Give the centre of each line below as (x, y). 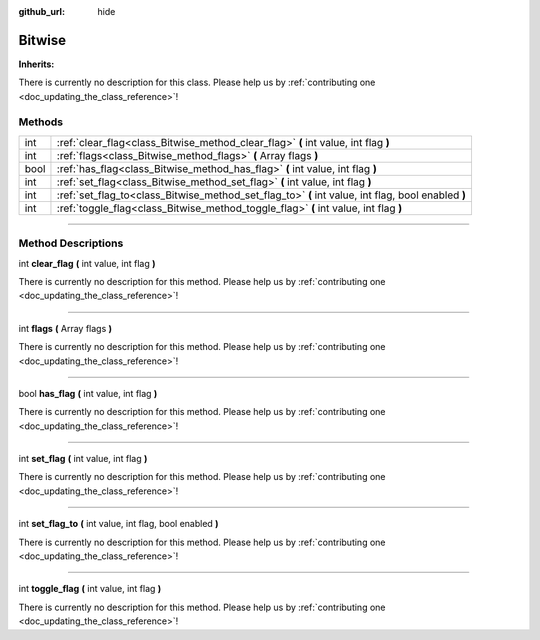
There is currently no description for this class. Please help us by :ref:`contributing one (197, 82)
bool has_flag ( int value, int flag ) (88, 393)
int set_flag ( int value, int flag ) (83, 459)
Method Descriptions (71, 243)
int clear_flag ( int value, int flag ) (87, 263)
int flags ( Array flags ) (65, 328)
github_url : (41, 11)
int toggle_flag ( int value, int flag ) (90, 589)
